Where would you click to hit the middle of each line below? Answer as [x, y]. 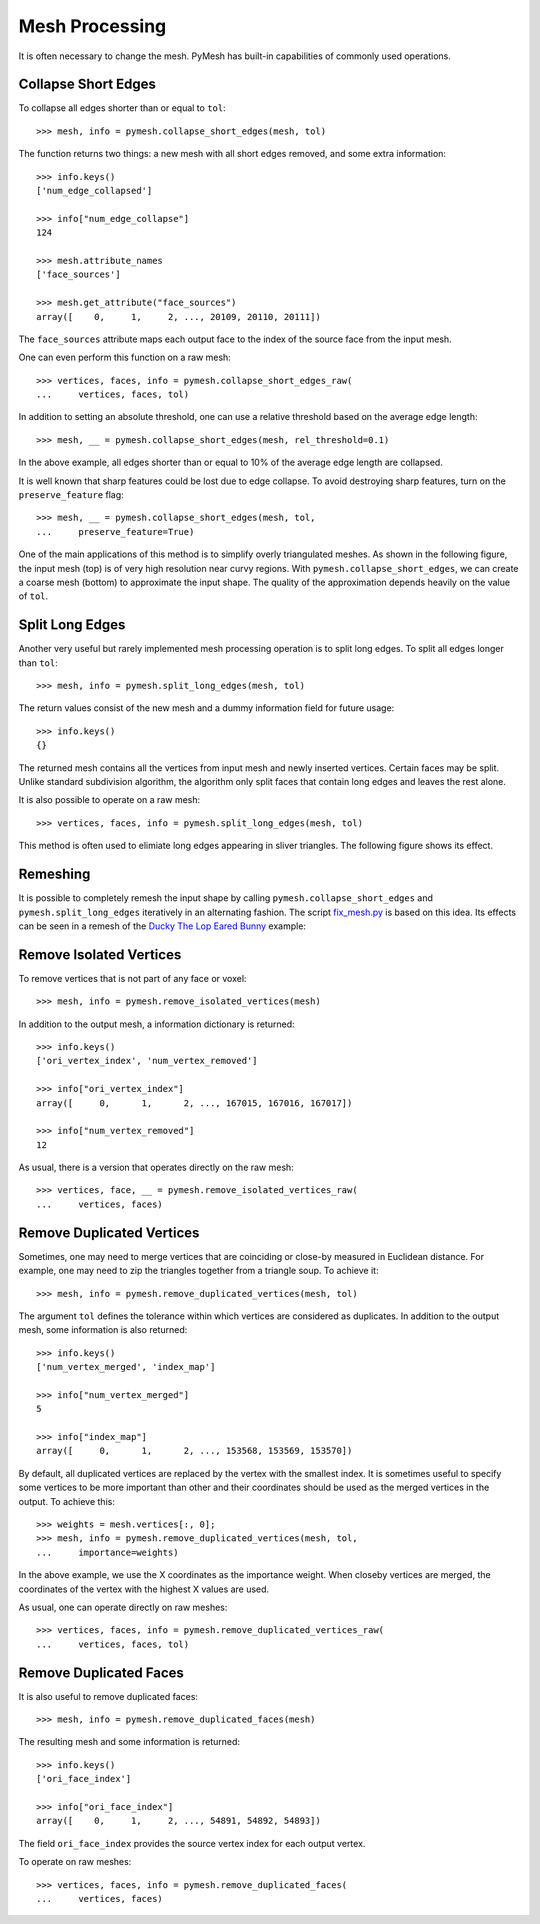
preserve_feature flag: [71, 495]
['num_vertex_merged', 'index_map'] [126, 1367]
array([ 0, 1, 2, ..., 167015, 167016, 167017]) [194, 1103]
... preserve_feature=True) [115, 531]
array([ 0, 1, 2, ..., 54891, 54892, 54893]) [179, 1821]
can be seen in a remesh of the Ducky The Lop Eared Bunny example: [162, 926]
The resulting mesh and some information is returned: [129, 1742]
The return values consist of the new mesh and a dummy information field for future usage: [206, 708]
